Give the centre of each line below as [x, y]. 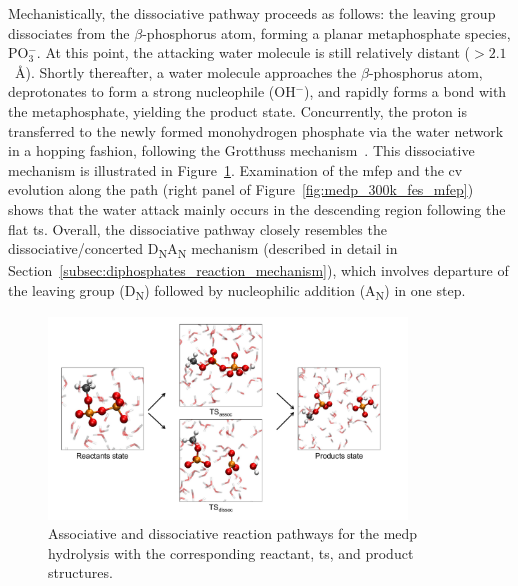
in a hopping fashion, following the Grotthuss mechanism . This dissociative [241, 150]
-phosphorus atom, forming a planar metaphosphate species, [326, 32]
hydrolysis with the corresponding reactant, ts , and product [231, 552]
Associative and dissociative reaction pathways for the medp [233, 533]
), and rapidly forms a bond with [405, 91]
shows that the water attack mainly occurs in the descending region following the [257, 208]
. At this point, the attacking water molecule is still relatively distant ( [253, 52]
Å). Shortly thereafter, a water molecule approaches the [185, 71]
